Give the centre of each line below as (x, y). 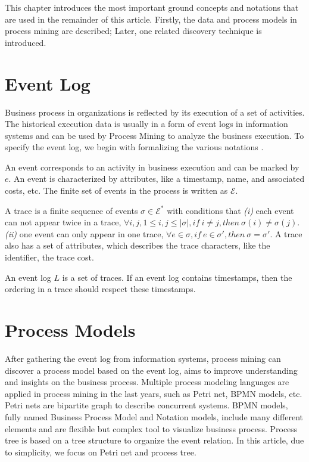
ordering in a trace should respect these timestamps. (100, 289)
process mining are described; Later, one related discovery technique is (133, 31)
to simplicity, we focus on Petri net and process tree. (101, 452)
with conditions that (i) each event (230, 210)
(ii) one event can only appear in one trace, (84, 233)
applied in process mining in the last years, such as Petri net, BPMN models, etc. (154, 393)
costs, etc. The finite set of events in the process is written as (116, 190)
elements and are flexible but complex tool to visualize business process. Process (151, 428)
